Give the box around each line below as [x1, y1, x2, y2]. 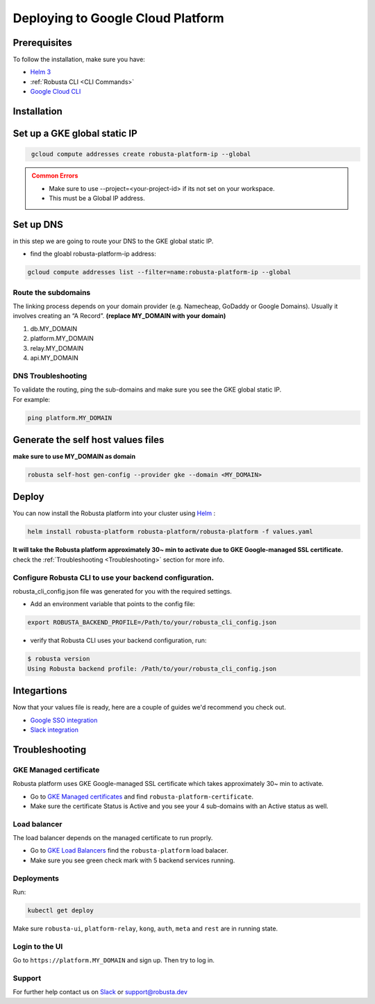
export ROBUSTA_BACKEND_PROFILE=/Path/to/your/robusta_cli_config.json [27, 619, 277, 626]
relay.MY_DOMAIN [30, 344, 83, 352]
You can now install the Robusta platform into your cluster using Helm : [12, 509, 215, 517]
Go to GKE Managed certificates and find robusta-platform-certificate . [30, 792, 253, 801]
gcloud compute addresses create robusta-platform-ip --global [31, 150, 251, 158]
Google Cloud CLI [30, 87, 81, 96]
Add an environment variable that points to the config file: [30, 600, 195, 608]
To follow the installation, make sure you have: [12, 56, 145, 64]
